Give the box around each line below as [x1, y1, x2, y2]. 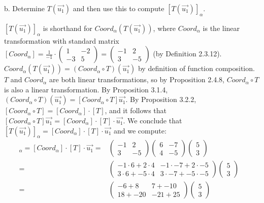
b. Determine [4, 3, 45, 13]
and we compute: [114, 125, 167, 136]
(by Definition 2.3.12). [153, 48, 222, 59]
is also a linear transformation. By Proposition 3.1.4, [4, 84, 168, 94]
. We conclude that [123, 115, 182, 125]
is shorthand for [43, 22, 92, 33]
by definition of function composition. [138, 63, 255, 74]
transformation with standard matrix [4, 35, 119, 46]
